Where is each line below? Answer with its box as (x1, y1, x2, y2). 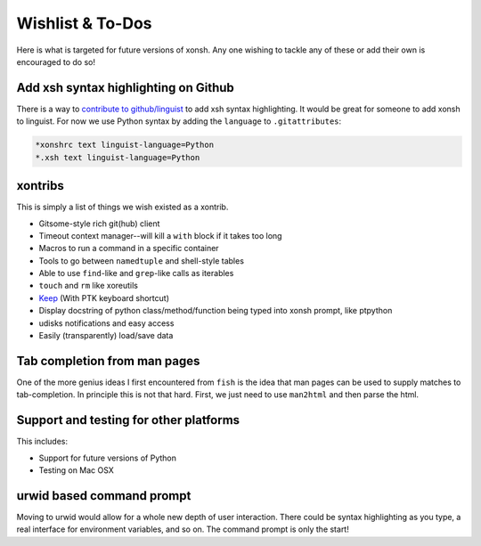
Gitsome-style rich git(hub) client (38, 218, 160, 229)
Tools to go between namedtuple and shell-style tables (38, 255, 245, 266)
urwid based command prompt (16, 488, 192, 503)
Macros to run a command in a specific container (38, 243, 219, 254)
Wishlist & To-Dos (16, 13, 152, 33)
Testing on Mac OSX (38, 465, 115, 476)
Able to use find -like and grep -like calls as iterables (38, 268, 234, 279)
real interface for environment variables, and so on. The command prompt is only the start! (16, 524, 349, 534)
